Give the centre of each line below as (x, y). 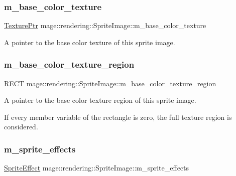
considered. (21, 127)
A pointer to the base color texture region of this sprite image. (100, 100)
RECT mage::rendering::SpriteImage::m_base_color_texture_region (110, 83)
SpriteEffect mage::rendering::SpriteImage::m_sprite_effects (97, 168)
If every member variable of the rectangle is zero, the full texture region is (118, 117)
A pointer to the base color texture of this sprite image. (90, 42)
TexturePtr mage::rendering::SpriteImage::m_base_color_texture (105, 25)
